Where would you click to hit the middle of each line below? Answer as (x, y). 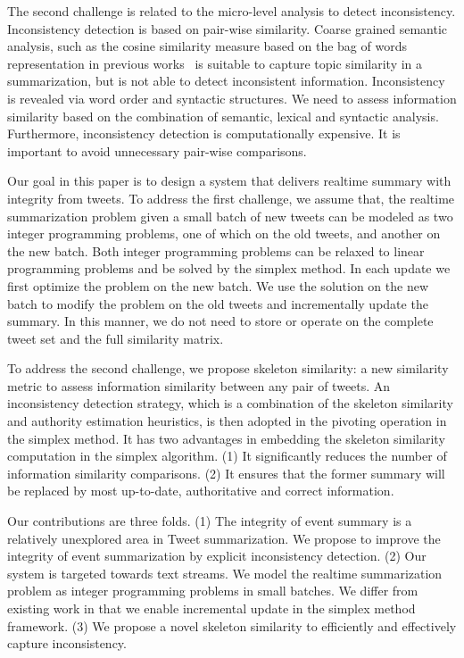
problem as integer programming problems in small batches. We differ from (213, 591)
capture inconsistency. (67, 643)
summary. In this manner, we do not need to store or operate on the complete (220, 321)
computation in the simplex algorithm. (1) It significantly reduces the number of (227, 456)
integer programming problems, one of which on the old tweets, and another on (224, 233)
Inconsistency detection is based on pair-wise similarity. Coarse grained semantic (228, 28)
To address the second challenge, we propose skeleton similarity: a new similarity (228, 368)
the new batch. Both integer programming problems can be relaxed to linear (216, 250)
